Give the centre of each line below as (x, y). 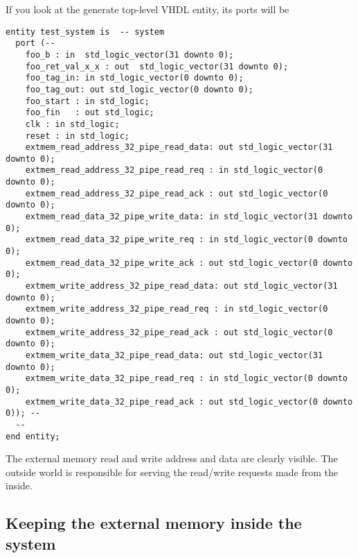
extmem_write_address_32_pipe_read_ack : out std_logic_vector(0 (179, 332)
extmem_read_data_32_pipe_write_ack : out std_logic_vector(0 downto (189, 263)
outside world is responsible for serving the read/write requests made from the (172, 472)
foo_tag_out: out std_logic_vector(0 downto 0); (139, 89)
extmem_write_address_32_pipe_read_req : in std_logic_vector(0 (177, 309)
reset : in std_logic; (77, 136)
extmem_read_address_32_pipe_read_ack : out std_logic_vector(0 (177, 193)
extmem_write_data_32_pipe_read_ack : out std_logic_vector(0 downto (189, 401)
